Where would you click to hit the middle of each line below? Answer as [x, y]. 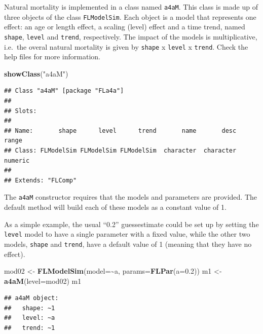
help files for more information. [52, 57]
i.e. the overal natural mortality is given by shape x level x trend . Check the [126, 46]
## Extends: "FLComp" [41, 180]
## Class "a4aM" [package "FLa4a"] [64, 91]
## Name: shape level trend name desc [120, 131]
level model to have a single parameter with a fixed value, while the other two [127, 234]
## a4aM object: [31, 298]
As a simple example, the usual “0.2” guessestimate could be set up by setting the [131, 224]
